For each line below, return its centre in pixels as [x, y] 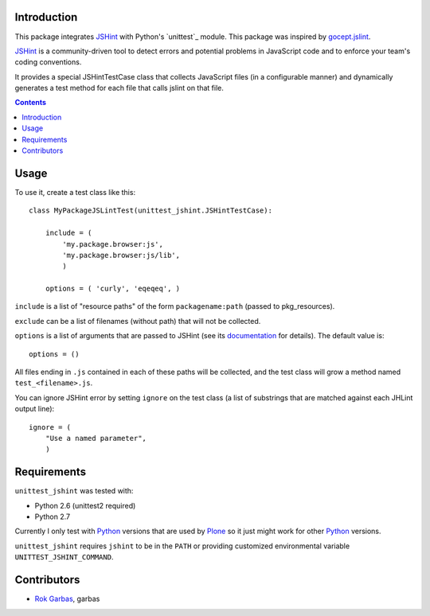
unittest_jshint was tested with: [74, 491]
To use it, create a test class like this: [75, 192]
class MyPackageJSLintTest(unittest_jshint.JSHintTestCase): [150, 211]
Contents [31, 103]
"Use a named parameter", [96, 438]
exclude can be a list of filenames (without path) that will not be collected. [138, 321]
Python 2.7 [53, 517]
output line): [35, 409]
